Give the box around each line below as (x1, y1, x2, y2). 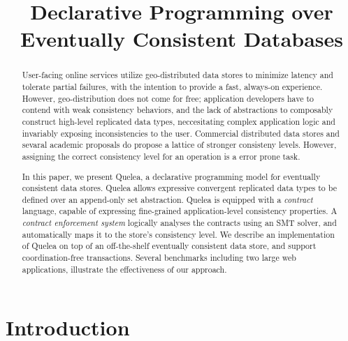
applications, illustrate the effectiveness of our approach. (22, 263, 227, 275)
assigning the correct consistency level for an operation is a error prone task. (22, 150, 300, 162)
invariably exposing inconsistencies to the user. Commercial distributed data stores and (22, 127, 340, 139)
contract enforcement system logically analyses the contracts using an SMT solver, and (22, 217, 337, 229)
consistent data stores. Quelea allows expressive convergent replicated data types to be (22, 182, 337, 194)
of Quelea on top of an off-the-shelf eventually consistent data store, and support (22, 240, 317, 252)
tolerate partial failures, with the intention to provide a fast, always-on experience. (22, 81, 323, 93)
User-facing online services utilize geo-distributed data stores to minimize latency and (22, 69, 333, 81)
